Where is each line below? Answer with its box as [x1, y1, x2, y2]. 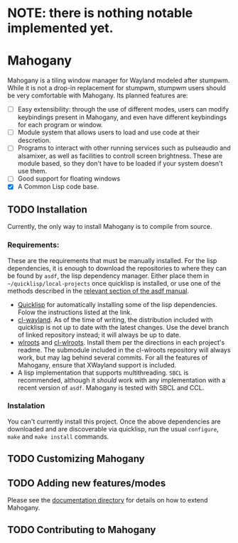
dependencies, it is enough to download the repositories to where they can [7, 264, 227, 272]
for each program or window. [17, 121, 103, 129]
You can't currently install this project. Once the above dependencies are [7, 417, 222, 426]
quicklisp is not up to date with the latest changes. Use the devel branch [17, 323, 229, 331]
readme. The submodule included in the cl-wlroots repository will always [17, 345, 231, 354]
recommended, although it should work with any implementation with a [17, 375, 226, 385]
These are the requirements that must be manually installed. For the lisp [7, 256, 217, 264]
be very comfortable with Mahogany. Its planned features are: [7, 91, 188, 100]
